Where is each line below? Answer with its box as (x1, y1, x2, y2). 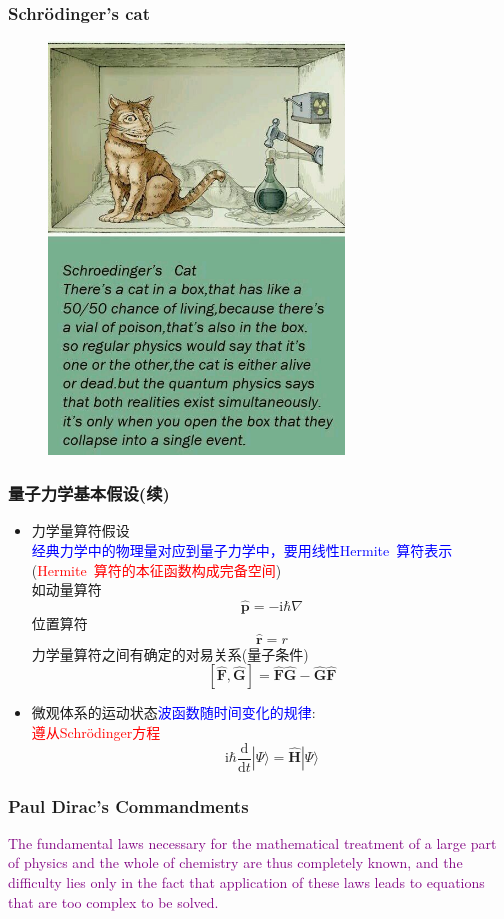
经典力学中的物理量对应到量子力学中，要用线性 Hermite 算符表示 (31, 539, 453, 560)
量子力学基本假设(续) (8, 481, 170, 506)
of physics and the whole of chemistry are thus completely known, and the (8, 852, 463, 873)
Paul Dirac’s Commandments (8, 793, 249, 818)
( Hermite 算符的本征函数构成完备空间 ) (31, 559, 282, 580)
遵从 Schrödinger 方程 (31, 721, 161, 742)
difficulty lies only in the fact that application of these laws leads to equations (8, 872, 485, 892)
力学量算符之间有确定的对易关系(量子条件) (31, 643, 309, 664)
